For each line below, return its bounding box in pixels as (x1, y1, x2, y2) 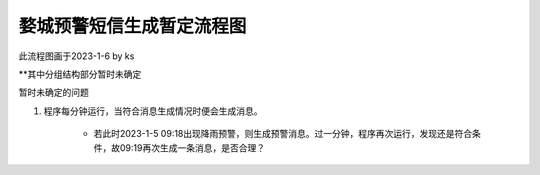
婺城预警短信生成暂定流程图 (18, 15, 247, 37)
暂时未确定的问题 (18, 86, 89, 99)
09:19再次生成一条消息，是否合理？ (119, 141, 265, 154)
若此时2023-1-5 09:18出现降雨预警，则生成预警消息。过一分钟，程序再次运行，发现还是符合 (93, 128, 473, 140)
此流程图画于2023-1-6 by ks (18, 50, 135, 62)
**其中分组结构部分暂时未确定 (18, 68, 142, 80)
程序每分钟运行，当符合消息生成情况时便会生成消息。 (43, 105, 263, 117)
